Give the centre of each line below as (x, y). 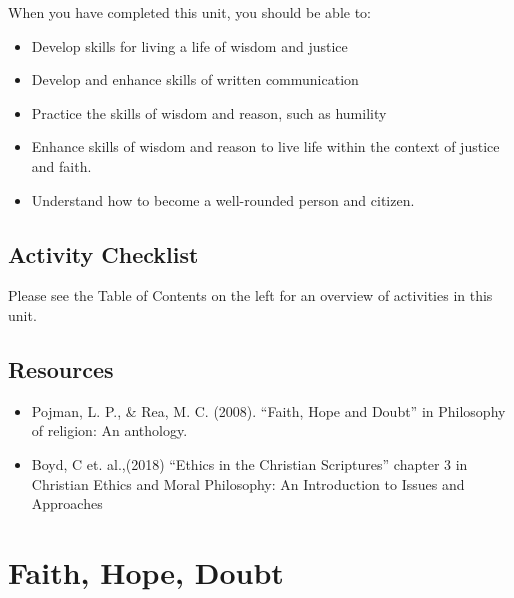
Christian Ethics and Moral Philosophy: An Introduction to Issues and (248, 483)
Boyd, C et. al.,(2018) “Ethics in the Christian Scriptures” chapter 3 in (249, 463)
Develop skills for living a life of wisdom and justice (189, 45)
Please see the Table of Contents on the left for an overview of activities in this (250, 295)
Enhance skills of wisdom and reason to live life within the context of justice (265, 146)
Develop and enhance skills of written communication (195, 79)
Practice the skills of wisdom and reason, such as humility (209, 112)
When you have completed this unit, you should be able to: (190, 12)
